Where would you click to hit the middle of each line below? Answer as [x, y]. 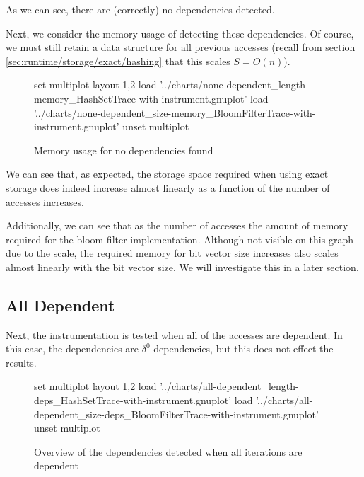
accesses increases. [45, 201]
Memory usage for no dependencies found [124, 150]
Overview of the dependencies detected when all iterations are [168, 451]
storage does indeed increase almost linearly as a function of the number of [168, 187]
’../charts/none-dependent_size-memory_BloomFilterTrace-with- [175, 112]
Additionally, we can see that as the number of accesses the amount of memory [177, 225]
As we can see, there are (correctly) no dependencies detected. [140, 9]
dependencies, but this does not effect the [243, 349]
